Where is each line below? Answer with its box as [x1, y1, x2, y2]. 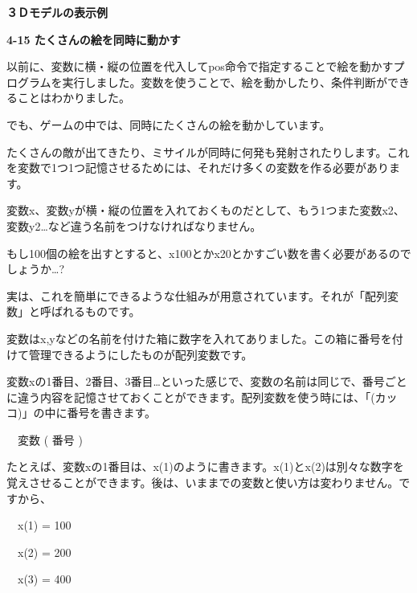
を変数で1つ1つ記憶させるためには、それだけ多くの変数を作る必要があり [6, 159, 389, 176]
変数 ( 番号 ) [17, 431, 83, 448]
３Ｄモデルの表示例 [6, 4, 108, 20]
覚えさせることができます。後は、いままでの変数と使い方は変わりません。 [6, 474, 399, 491]
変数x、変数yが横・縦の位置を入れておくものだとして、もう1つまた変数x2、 [6, 202, 405, 219]
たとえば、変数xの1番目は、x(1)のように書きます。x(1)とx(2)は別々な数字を [6, 458, 404, 475]
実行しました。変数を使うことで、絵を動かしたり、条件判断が [62, 73, 388, 90]
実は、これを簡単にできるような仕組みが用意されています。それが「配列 [6, 287, 387, 304]
